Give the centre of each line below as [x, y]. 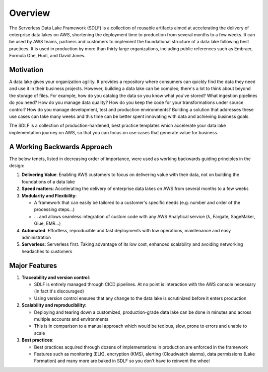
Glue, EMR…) [47, 223]
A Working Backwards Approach [61, 147]
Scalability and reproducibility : [54, 305]
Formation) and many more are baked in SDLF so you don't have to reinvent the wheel [122, 361]
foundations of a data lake [48, 182]
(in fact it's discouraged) [59, 291]
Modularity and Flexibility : [49, 195]
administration [36, 237]
